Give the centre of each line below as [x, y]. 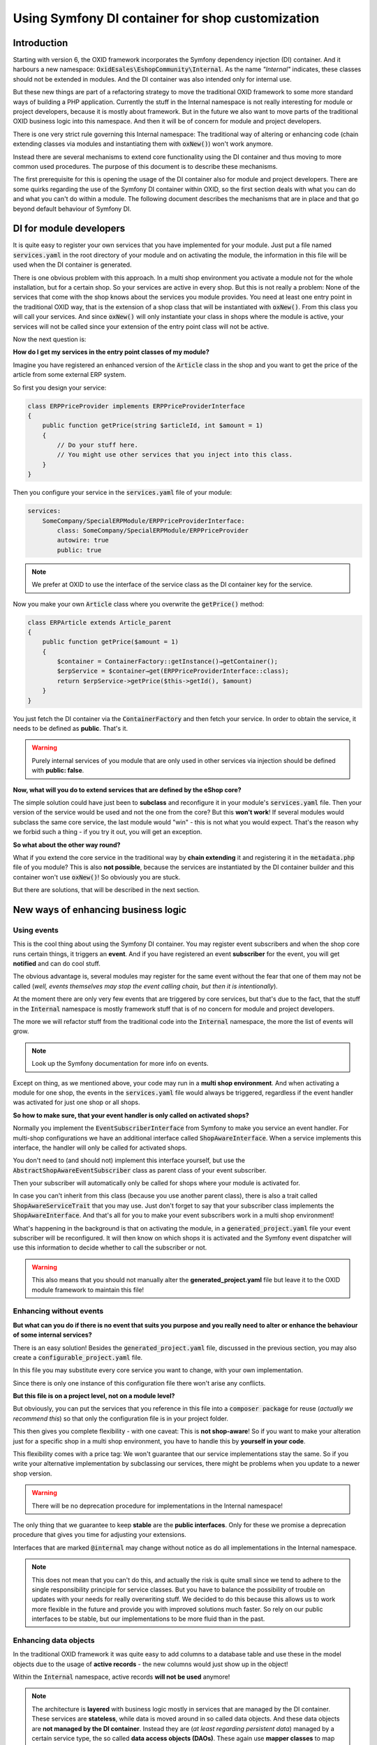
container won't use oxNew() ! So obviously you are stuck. [97, 877]
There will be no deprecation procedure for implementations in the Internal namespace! [157, 1506]
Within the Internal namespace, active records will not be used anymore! [121, 1677]
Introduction [40, 43]
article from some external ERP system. [69, 375]
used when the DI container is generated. [72, 265]
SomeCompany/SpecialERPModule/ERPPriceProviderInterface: [143, 521]
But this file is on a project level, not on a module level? [94, 1396]
